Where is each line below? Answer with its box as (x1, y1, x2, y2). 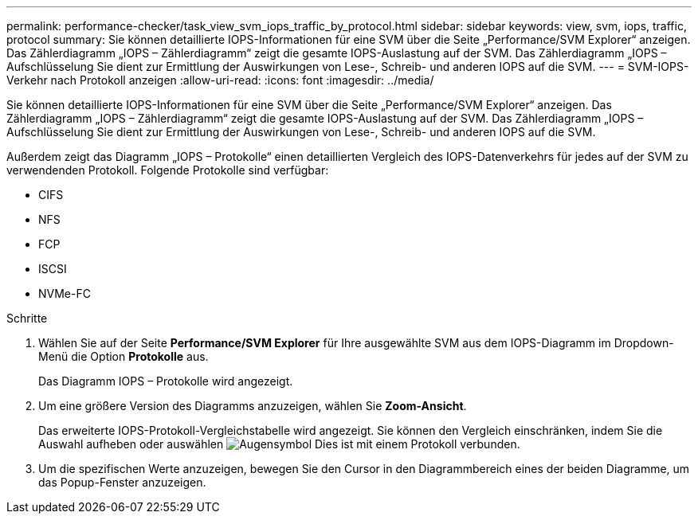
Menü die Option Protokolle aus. (38, 350, 209, 363)
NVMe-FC (38, 287, 91, 300)
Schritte (6, 311, 48, 325)
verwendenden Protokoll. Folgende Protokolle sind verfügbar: (6, 163, 329, 177)
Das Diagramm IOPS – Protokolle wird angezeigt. (38, 374, 293, 388)
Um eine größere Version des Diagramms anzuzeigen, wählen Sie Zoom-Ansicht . (38, 399, 467, 412)
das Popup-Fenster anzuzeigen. (38, 475, 206, 489)
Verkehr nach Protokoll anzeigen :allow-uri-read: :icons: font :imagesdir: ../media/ (6, 73, 434, 87)
